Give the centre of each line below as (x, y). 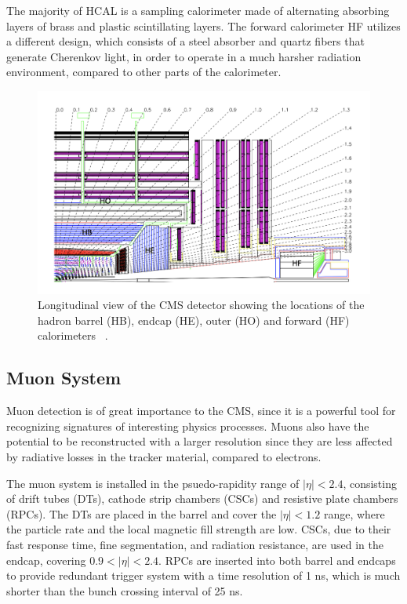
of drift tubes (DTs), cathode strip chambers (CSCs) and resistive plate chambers (202, 498)
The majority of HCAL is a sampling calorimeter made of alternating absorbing (198, 10)
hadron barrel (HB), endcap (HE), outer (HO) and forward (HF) (194, 320)
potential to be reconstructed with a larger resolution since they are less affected (200, 441)
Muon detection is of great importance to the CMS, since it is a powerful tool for (201, 411)
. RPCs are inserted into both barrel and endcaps (277, 560)
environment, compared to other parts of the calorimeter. (144, 72)
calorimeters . (73, 335)
